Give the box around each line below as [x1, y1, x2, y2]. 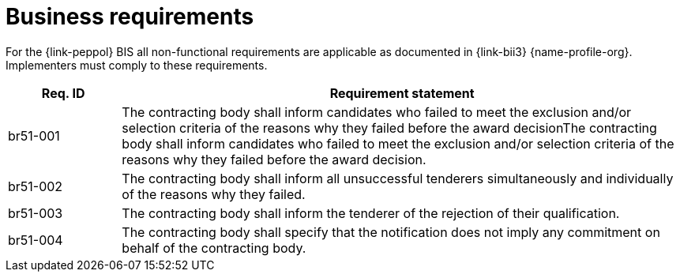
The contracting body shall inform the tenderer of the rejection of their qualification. [122, 205, 620, 221]
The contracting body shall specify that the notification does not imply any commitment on [122, 224, 660, 240]
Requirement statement [329, 85, 475, 101]
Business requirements [6, 3, 254, 30]
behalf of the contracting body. [122, 239, 306, 256]
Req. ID [41, 85, 85, 101]
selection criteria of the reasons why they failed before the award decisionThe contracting [122, 119, 657, 136]
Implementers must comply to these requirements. [6, 58, 268, 72]
